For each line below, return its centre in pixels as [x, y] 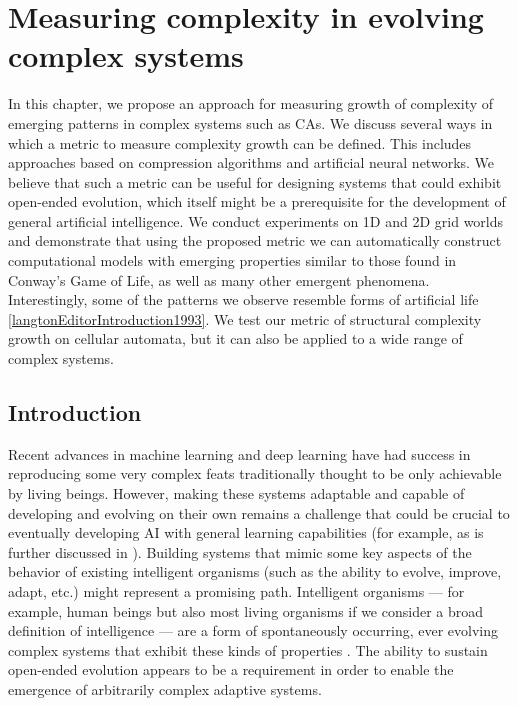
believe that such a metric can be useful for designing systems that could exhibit [255, 181]
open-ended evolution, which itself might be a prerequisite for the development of [257, 201]
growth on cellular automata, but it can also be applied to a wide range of [235, 338]
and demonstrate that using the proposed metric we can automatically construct [255, 240]
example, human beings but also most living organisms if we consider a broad [246, 610]
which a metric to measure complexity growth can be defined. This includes [240, 142]
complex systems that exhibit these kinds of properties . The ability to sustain [248, 649]
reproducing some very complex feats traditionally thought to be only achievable [255, 473]
